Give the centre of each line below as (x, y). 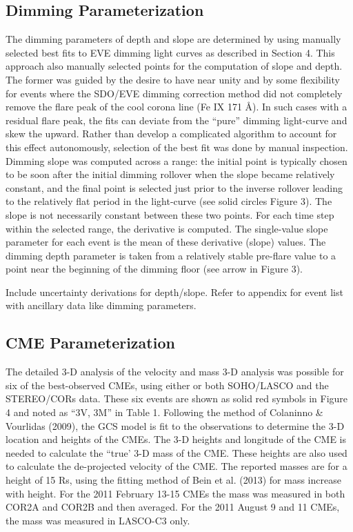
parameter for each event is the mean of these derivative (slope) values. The (166, 242)
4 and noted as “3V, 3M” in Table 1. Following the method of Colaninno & (164, 412)
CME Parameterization (90, 343)
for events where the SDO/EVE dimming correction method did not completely (174, 93)
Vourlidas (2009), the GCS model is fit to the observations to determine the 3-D (175, 425)
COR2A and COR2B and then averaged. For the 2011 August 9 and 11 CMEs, (173, 507)
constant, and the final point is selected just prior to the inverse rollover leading (174, 187)
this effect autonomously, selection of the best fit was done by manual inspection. (177, 147)
